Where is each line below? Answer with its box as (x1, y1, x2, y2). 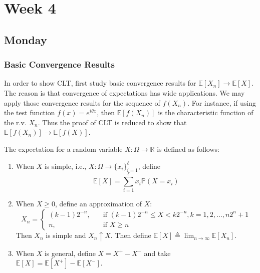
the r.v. (4, 117, 27, 127)
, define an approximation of (55, 198, 142, 209)
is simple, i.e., (44, 160, 87, 171)
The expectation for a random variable (4, 143, 123, 154)
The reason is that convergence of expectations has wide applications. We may (4, 87, 245, 98)
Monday (4, 32, 47, 47)
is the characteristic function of (158, 107, 253, 118)
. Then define (110, 230, 151, 240)
